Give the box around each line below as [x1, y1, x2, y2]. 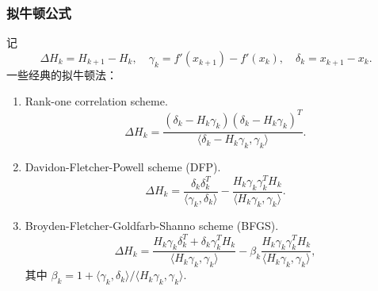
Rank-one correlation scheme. [25, 93, 168, 109]
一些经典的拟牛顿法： [6, 66, 117, 82]
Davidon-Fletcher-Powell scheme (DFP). [25, 159, 221, 175]
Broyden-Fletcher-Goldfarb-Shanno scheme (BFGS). [25, 217, 279, 234]
